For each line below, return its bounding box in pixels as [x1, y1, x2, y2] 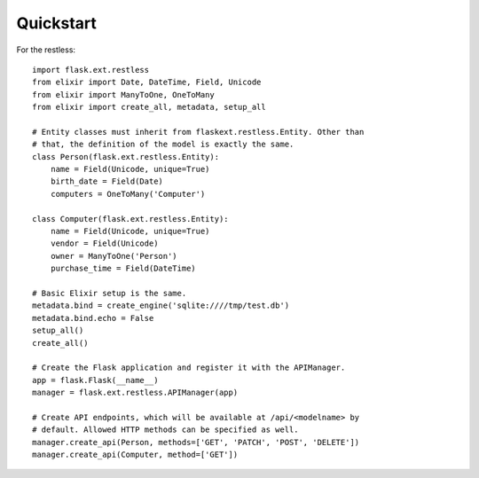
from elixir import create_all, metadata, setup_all [32, 102, 266, 113]
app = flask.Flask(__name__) [32, 375, 159, 385]
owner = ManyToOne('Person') [50, 251, 177, 261]
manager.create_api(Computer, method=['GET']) [32, 450, 239, 460]
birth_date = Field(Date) [50, 176, 164, 186]
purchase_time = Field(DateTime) [50, 263, 197, 274]
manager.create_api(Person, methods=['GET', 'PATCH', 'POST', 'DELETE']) [32, 437, 360, 447]
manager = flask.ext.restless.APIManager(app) [32, 388, 239, 398]
